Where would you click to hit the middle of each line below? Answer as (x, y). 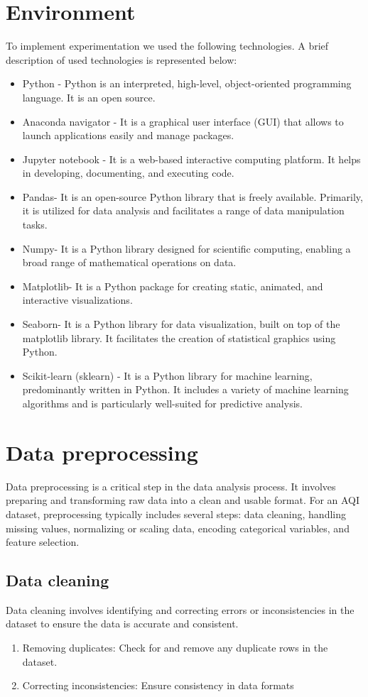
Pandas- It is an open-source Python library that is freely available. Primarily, (193, 196)
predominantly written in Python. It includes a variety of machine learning (185, 389)
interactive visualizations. (77, 300)
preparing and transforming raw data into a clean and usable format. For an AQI (183, 500)
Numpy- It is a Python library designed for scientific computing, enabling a (186, 248)
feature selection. (43, 542)
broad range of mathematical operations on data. (129, 262)
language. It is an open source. (89, 97)
